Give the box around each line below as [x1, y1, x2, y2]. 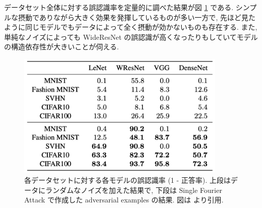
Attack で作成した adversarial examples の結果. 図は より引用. [24, 194, 224, 205]
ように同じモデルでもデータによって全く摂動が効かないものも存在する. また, [4, 22, 257, 32]
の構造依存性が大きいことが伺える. [4, 41, 119, 52]
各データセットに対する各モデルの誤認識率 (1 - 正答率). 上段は [24, 175, 231, 185]
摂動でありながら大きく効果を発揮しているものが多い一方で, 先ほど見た [18, 12, 255, 22]
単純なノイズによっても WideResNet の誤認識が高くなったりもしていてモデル [4, 31, 258, 42]
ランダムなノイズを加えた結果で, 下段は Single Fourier [45, 184, 222, 195]
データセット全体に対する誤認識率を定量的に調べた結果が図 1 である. [4, 2, 234, 12]
